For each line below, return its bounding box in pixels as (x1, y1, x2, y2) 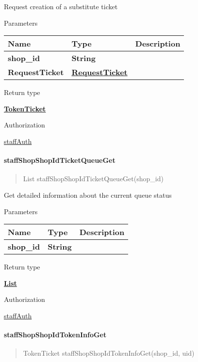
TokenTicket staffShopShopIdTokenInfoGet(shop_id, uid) (23, 348, 195, 358)
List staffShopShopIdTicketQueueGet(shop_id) (23, 173, 164, 184)
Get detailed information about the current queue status (4, 189, 172, 200)
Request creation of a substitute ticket (4, 1, 118, 11)
